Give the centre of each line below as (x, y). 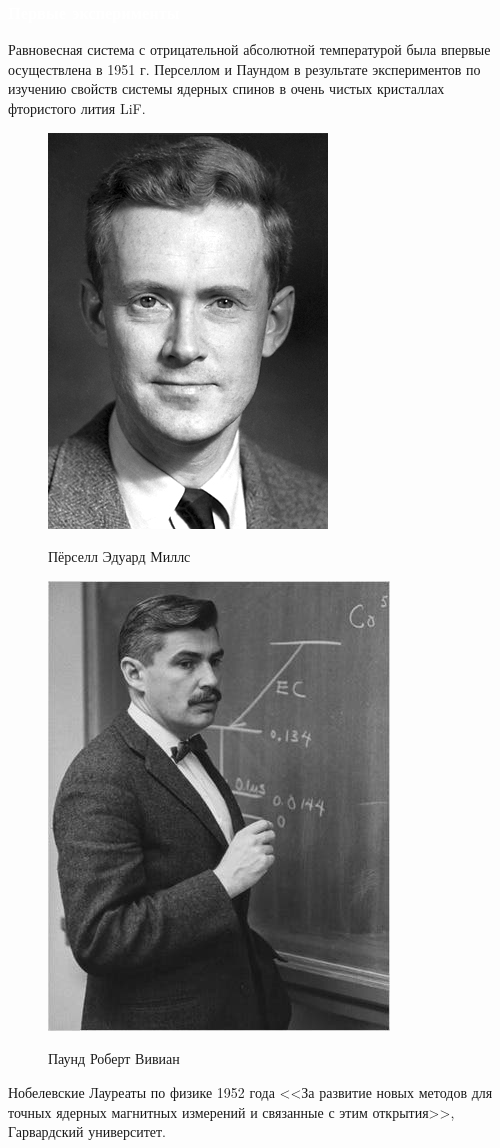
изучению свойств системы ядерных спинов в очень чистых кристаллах (226, 88)
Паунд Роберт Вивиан (114, 1058)
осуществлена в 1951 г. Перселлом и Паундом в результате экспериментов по (244, 68)
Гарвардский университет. (87, 1131)
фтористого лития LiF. (77, 108)
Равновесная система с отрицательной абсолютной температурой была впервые (249, 49)
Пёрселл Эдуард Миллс (119, 556)
